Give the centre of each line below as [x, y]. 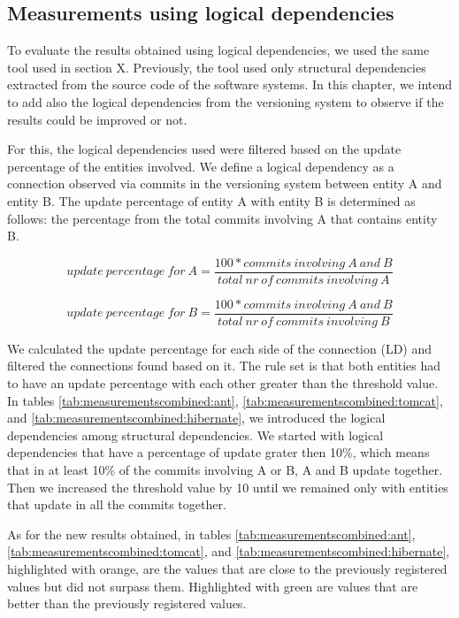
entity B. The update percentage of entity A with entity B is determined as [211, 200]
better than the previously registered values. [127, 603]
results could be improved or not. [97, 119]
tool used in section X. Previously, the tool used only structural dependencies [217, 67]
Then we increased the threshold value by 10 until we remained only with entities [228, 487]
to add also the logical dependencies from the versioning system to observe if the [226, 101]
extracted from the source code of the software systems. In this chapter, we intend [230, 84]
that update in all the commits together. [117, 504]
